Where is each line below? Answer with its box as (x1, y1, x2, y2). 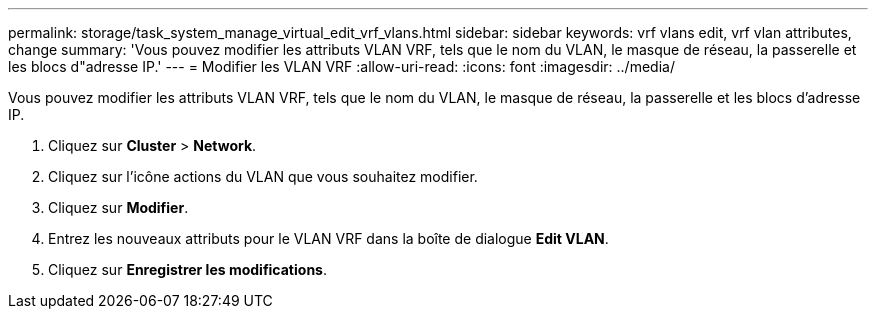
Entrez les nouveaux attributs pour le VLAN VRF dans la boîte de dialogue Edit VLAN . (48, 230, 609, 247)
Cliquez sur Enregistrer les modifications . (48, 261, 327, 278)
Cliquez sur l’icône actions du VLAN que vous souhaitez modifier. (48, 168, 478, 185)
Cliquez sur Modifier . (48, 199, 189, 216)
